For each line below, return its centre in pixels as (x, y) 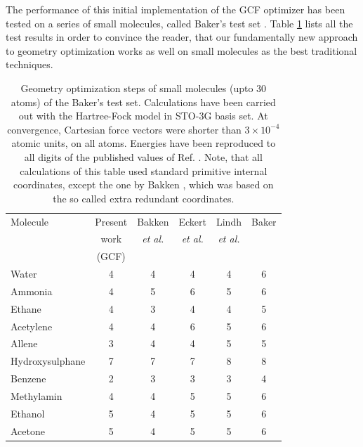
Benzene (28, 378)
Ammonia (32, 291)
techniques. (29, 64)
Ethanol (28, 413)
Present (111, 221)
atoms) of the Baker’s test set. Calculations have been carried (143, 102)
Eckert (192, 221)
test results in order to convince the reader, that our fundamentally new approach (182, 37)
